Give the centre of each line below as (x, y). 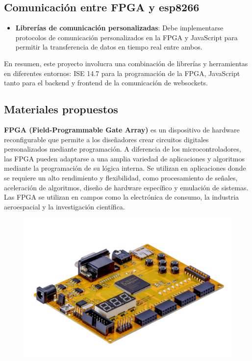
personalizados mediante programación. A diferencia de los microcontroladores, (123, 149)
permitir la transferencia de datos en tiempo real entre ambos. (109, 47)
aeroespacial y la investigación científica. (64, 206)
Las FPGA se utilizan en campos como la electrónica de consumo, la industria (122, 197)
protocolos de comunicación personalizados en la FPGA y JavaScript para (126, 37)
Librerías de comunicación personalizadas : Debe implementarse (119, 28)
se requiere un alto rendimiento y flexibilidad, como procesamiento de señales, (121, 177)
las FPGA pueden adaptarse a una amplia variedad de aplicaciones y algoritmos (124, 158)
